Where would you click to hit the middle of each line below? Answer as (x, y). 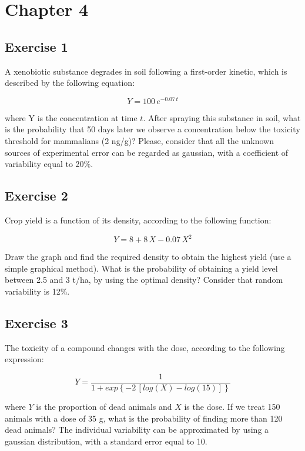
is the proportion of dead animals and (104, 406)
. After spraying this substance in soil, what (222, 117)
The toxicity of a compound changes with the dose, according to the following (145, 347)
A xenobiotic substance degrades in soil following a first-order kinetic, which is (146, 71)
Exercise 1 (36, 46)
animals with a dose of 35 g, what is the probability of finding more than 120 (144, 418)
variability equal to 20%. (49, 164)
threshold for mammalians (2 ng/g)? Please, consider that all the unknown (139, 141)
